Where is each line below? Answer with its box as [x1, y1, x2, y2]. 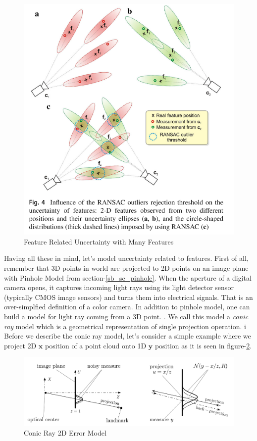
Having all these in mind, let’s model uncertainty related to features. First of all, [4, 253, 249, 263]
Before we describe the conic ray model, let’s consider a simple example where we [4, 331, 251, 341]
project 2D [4, 340, 37, 350]
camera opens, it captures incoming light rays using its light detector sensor [4, 282, 234, 293]
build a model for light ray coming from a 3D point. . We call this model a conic [4, 311, 249, 321]
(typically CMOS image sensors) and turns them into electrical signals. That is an [4, 292, 253, 302]
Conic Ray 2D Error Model [24, 427, 106, 438]
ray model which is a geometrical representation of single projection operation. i [4, 321, 246, 331]
